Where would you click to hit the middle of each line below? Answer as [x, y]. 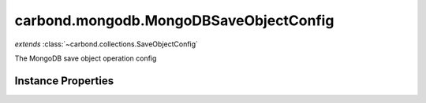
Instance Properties [64, 81]
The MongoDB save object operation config [86, 58]
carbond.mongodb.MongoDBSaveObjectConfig [174, 20]
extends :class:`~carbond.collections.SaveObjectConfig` [106, 44]
